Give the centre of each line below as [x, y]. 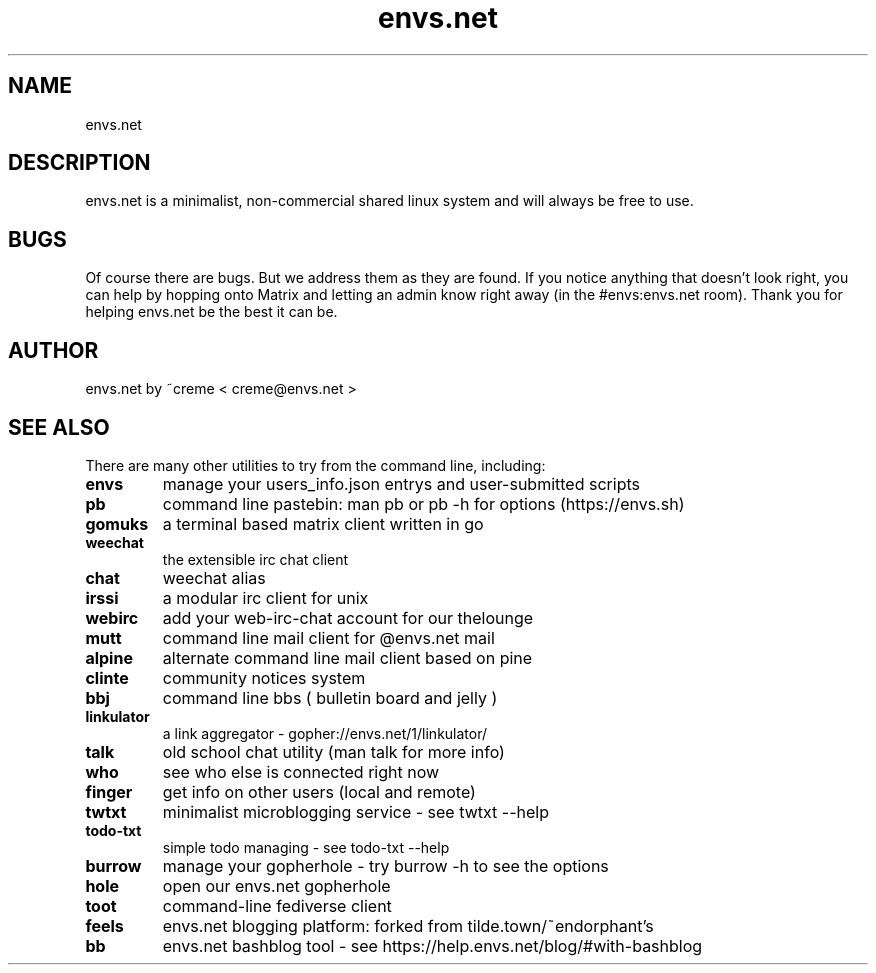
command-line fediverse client [277, 905]
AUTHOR [53, 350]
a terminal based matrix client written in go [323, 523]
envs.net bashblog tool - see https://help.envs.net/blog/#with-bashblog [432, 945]
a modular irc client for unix [265, 597]
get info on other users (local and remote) [319, 791]
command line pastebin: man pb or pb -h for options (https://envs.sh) [423, 503]
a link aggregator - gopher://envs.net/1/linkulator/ [325, 733]
